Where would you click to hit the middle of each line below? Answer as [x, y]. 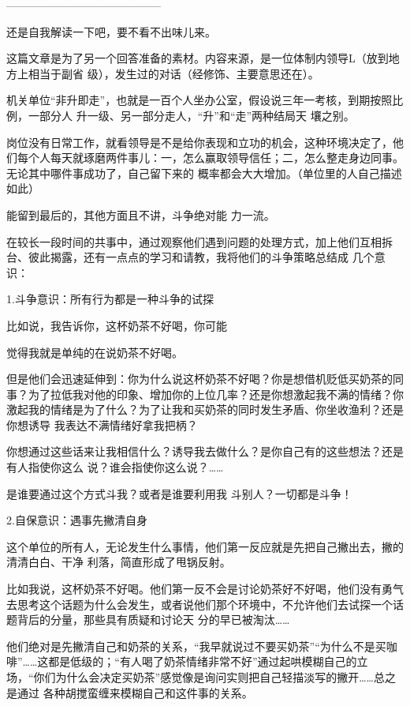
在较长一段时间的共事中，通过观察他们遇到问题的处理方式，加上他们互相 [194, 241]
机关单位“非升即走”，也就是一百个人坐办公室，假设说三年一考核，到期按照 [199, 100]
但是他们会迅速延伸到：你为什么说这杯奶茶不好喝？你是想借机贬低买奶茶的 [199, 379]
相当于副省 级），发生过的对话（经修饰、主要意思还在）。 [173, 73]
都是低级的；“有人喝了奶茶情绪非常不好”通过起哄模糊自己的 [203, 661]
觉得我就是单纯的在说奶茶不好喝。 [95, 352]
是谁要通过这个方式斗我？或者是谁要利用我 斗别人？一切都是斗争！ [179, 493]
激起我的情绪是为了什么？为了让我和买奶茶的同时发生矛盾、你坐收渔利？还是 [205, 409]
